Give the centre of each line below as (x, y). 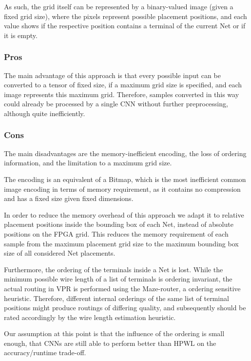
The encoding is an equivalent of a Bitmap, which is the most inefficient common (125, 179)
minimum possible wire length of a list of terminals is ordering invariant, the (118, 279)
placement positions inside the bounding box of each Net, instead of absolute (119, 224)
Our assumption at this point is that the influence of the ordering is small (114, 333)
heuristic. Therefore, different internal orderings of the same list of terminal (116, 298)
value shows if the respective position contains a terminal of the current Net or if (125, 26)
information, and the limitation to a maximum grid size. (88, 163)
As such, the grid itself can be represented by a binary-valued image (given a (119, 6)
